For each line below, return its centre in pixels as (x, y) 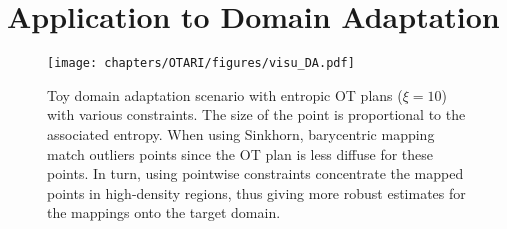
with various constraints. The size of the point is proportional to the (256, 114)
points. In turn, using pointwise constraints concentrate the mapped (255, 173)
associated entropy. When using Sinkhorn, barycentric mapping (241, 133)
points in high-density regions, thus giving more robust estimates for (256, 192)
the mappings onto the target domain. (164, 212)
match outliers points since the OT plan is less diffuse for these (240, 153)
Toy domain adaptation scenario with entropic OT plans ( (225, 94)
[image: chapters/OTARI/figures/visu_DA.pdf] (201, 63)
